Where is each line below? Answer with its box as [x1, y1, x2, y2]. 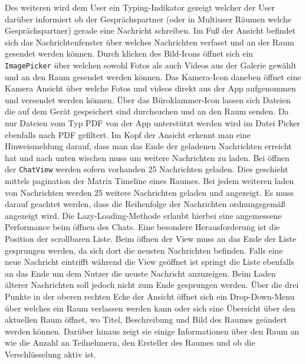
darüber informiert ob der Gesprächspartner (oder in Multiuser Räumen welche [5, 12, 291, 25]
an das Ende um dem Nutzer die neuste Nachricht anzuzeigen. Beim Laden [5, 267, 276, 279]
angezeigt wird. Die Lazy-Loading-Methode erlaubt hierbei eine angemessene [5, 209, 282, 221]
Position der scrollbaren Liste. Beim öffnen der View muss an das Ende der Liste [5, 232, 297, 244]
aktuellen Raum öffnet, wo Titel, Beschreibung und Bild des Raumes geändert [5, 313, 287, 326]
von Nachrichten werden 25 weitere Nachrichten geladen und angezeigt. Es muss [5, 186, 294, 198]
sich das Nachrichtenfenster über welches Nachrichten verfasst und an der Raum [5, 35, 294, 48]
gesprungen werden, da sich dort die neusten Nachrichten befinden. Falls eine [5, 244, 283, 256]
